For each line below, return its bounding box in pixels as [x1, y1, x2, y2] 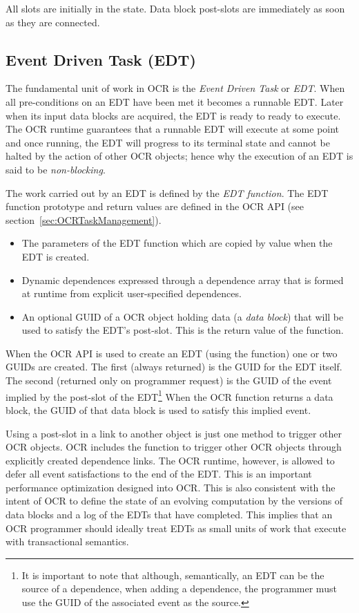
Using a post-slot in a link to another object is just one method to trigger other [6, 426, 342, 440]
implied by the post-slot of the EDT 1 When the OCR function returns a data [6, 387, 333, 404]
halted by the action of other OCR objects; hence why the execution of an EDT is [6, 149, 353, 163]
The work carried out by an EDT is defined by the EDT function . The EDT [6, 185, 329, 200]
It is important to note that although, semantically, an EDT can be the [21, 567, 324, 582]
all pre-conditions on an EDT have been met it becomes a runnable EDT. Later [6, 94, 344, 109]
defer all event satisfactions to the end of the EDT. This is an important [6, 466, 312, 481]
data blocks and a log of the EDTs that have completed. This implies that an [6, 507, 333, 522]
